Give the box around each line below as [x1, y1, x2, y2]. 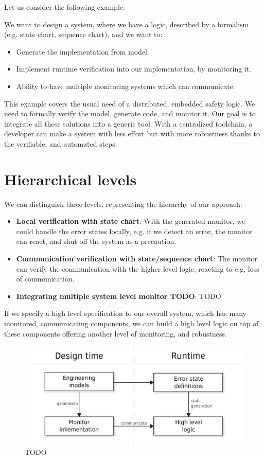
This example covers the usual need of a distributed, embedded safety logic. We [4, 98, 255, 109]
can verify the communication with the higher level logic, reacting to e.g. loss [16, 263, 259, 274]
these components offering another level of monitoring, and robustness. [4, 328, 227, 339]
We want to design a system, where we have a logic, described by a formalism [4, 19, 249, 29]
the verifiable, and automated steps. [4, 138, 117, 149]
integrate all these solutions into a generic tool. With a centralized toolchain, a [4, 118, 253, 129]
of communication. [16, 273, 75, 284]
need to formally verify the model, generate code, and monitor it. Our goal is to [4, 108, 256, 119]
